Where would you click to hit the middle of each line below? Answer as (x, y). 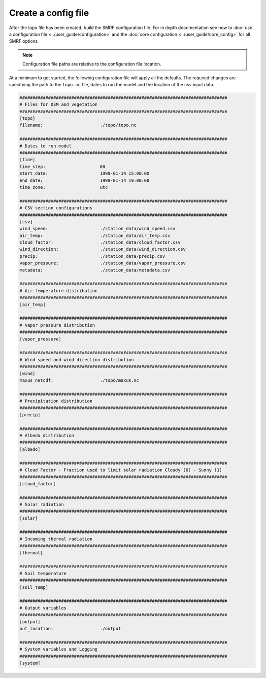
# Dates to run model (46, 146)
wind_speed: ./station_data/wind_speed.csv (98, 229)
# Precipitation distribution (56, 401)
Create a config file (49, 13)
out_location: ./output (70, 628)
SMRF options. (24, 41)
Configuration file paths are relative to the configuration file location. (92, 64)
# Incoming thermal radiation (56, 539)
